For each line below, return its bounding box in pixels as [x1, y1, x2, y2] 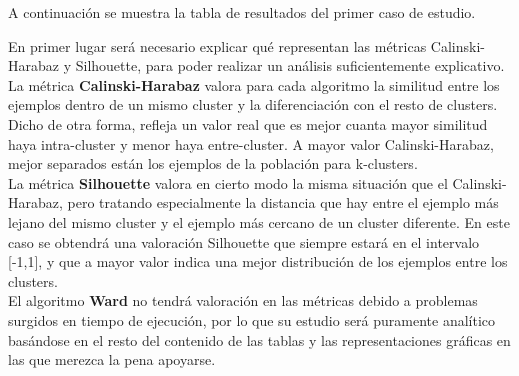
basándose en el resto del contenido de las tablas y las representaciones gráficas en [8, 329, 511, 350]
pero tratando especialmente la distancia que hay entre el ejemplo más [67, 192, 499, 213]
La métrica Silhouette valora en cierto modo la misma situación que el [8, 172, 448, 193]
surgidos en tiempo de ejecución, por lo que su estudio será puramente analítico [8, 309, 496, 330]
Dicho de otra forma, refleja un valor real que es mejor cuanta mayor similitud [8, 113, 488, 134]
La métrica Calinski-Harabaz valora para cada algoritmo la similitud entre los [8, 74, 500, 95]
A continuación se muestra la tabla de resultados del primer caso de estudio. [8, 2, 476, 22]
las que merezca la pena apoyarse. [8, 349, 216, 370]
